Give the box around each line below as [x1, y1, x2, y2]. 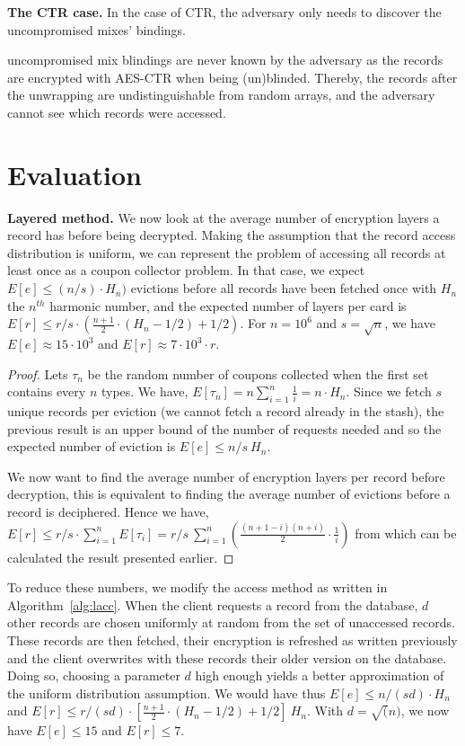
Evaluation [7, 155, 142, 192]
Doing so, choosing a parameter [7, 666, 180, 685]
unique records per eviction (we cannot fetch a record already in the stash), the [7, 402, 444, 420]
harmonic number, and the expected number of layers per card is [49, 296, 407, 315]
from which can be [355, 523, 457, 542]
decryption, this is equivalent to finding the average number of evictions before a [7, 484, 451, 503]
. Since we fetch [346, 382, 432, 401]
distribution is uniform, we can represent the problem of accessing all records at [7, 243, 446, 262]
